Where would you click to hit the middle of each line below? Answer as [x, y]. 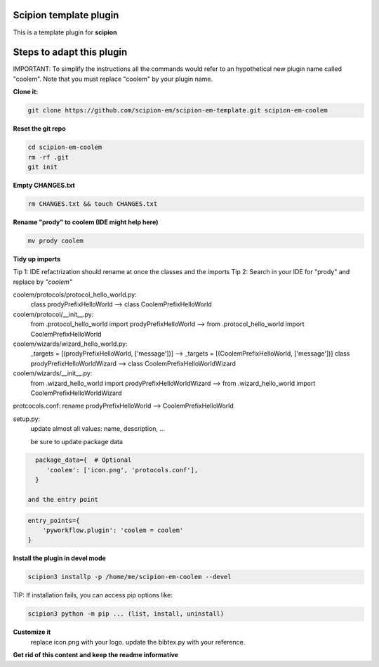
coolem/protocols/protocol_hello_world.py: [75, 294]
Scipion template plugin [66, 15]
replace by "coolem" [43, 282]
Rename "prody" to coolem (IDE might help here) [86, 222]
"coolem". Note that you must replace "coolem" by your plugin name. [113, 79]
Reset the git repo [39, 129]
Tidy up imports [37, 259]
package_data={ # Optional [84, 460]
